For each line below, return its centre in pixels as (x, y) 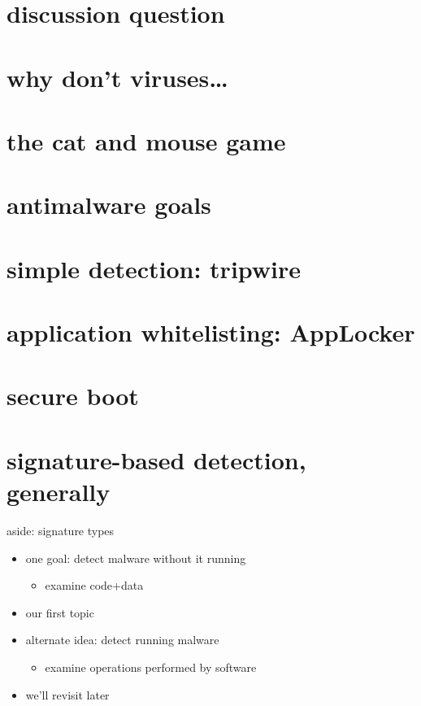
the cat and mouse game (146, 140)
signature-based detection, (156, 459)
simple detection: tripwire (154, 268)
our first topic (60, 612)
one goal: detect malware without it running (136, 558)
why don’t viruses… (117, 77)
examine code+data (94, 585)
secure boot (73, 396)
